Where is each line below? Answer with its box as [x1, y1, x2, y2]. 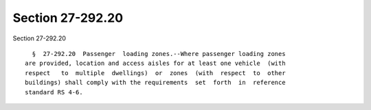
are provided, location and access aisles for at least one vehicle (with [25, 59, 286, 68]
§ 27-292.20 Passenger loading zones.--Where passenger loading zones [32, 50, 286, 57]
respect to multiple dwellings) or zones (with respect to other [25, 69, 286, 77]
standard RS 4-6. [25, 88, 83, 96]
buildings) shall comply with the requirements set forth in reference [25, 79, 286, 87]
